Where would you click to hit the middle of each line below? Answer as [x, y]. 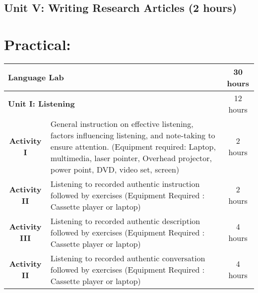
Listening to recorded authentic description [125, 221]
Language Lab [36, 77]
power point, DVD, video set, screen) [115, 169]
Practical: [37, 44]
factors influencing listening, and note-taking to [133, 135]
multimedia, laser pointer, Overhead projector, [131, 158]
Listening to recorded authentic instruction [125, 183]
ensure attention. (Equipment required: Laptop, [133, 146]
